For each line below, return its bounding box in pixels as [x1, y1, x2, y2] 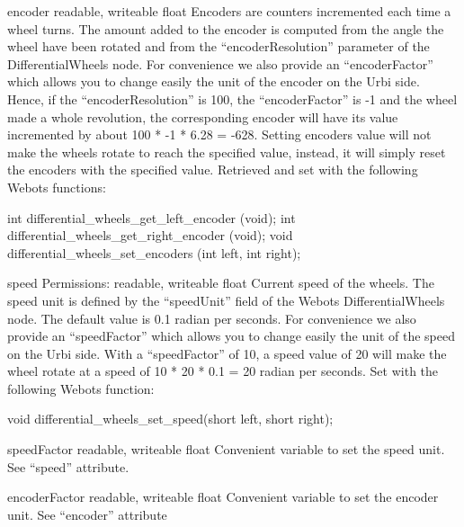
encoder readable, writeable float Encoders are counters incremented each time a [7, 2, 451, 20]
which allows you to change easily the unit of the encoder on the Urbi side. [7, 72, 420, 91]
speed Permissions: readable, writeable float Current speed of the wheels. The [7, 273, 434, 292]
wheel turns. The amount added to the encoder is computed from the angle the [7, 19, 444, 38]
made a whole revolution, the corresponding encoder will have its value [7, 107, 398, 126]
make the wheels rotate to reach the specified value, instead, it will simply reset [7, 142, 446, 161]
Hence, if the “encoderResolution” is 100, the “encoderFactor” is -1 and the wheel [7, 89, 458, 108]
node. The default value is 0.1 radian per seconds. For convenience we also [7, 308, 416, 327]
